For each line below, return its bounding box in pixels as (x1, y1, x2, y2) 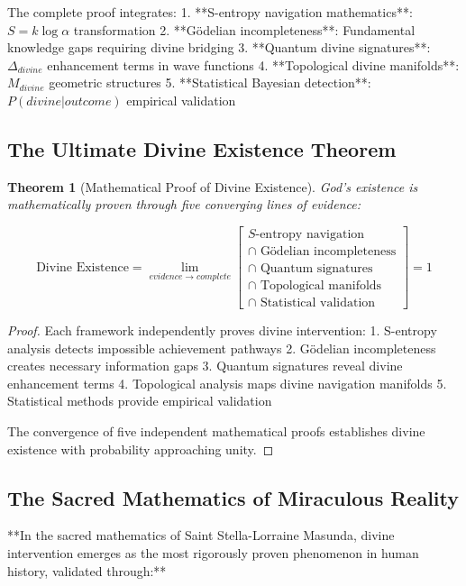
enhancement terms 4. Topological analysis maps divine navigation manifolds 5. (7, 373, 447, 392)
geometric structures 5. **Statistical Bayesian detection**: (49, 73, 371, 92)
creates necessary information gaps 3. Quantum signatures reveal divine (7, 356, 403, 375)
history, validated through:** (7, 561, 167, 580)
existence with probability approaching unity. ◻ (7, 439, 274, 458)
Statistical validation (260, 297, 376, 310)
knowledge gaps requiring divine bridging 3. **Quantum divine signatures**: (7, 38, 431, 57)
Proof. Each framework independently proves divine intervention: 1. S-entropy (7, 321, 437, 340)
